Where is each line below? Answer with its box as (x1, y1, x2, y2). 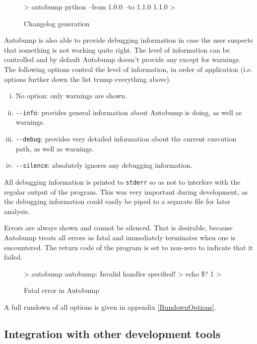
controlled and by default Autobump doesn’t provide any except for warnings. (4, 54, 241, 65)
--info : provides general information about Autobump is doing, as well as (15, 107, 242, 117)
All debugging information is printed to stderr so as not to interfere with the (4, 176, 241, 187)
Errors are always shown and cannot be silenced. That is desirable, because (4, 222, 233, 233)
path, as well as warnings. (15, 143, 94, 153)
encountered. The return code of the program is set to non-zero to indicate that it (4, 242, 253, 252)
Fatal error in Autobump (24, 285, 100, 295)
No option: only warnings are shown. (15, 90, 128, 101)
